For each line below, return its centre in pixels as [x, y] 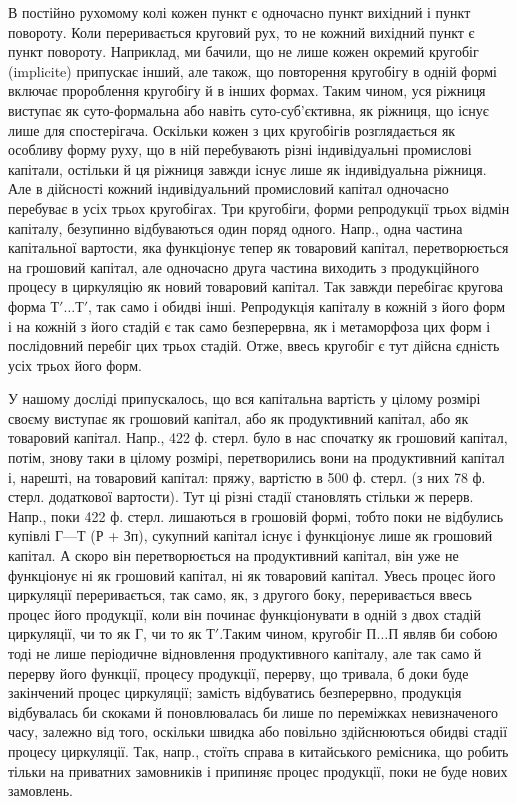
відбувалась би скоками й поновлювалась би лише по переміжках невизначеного [253, 711]
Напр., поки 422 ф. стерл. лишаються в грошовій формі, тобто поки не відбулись [256, 515]
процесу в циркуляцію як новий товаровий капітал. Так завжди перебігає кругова [256, 286]
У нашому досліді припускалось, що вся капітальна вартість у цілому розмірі [244, 398]
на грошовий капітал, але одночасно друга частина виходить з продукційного [243, 266]
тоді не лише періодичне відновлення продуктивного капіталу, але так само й [245, 653]
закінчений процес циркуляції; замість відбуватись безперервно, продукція [235, 692]
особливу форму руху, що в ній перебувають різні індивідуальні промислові [240, 149]
